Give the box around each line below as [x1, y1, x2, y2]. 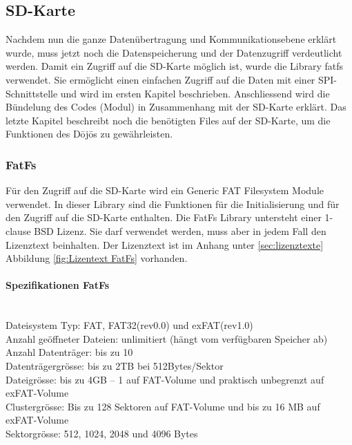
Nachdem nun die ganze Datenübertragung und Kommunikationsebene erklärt [6, 32, 337, 46]
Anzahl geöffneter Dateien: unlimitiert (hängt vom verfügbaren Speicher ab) [6, 331, 328, 345]
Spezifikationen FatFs [6, 278, 110, 292]
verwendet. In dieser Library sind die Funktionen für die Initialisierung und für [6, 196, 340, 211]
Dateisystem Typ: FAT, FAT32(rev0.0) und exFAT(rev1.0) [6, 318, 253, 332]
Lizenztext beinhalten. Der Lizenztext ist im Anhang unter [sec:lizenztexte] [6, 237, 324, 252]
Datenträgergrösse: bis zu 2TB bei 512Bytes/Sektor [6, 358, 224, 372]
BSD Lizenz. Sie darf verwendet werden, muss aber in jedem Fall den [34, 223, 326, 238]
